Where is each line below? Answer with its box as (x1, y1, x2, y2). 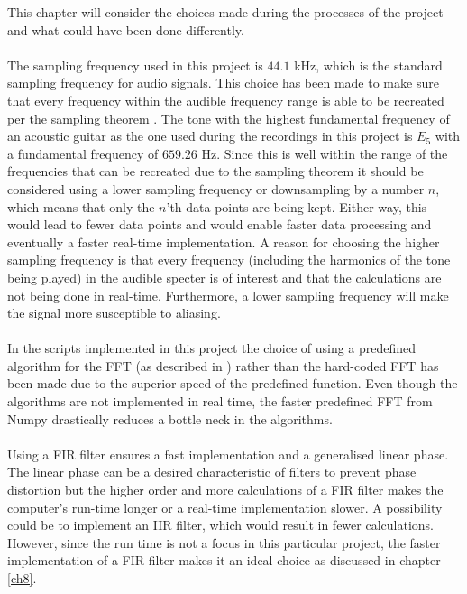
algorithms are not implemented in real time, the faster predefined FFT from (7, 392, 433, 411)
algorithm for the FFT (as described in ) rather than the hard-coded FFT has (7, 356, 439, 375)
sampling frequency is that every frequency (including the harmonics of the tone (7, 250, 451, 269)
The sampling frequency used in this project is (7, 55, 263, 74)
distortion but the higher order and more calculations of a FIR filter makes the (7, 480, 444, 499)
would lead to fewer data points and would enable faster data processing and (7, 215, 432, 234)
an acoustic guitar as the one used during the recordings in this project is (7, 126, 413, 145)
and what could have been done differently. (7, 20, 244, 39)
